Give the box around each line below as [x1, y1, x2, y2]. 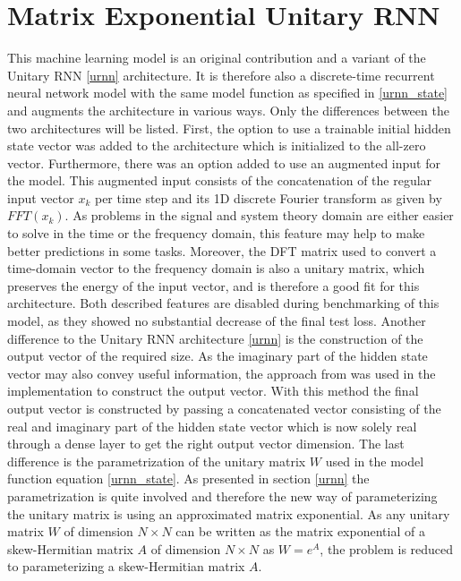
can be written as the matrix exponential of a [175, 522, 425, 541]
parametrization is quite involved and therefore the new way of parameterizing [7, 486, 438, 505]
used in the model [325, 451, 424, 470]
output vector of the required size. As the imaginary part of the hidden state [7, 346, 428, 365]
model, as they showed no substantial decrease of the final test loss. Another [7, 312, 426, 330]
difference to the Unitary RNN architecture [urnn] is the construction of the [7, 329, 423, 347]
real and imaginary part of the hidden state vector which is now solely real [7, 416, 417, 435]
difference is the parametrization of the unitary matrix [7, 451, 306, 470]
